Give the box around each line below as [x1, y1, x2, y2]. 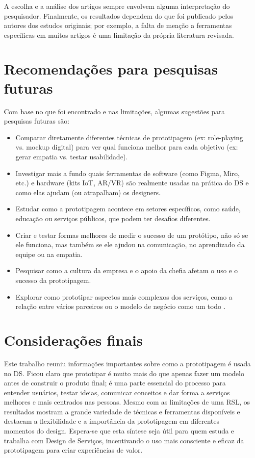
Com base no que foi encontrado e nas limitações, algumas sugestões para [4, 106, 225, 116]
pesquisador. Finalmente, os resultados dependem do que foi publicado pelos [4, 10, 233, 21]
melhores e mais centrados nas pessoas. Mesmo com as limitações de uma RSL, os [4, 397, 250, 407]
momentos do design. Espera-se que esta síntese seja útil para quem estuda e [4, 426, 234, 436]
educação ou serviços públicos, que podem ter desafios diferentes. [15, 213, 211, 224]
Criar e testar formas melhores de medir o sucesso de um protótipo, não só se [15, 229, 248, 240]
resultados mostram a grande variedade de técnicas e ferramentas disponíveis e [4, 406, 240, 416]
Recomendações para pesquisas [4, 58, 218, 78]
